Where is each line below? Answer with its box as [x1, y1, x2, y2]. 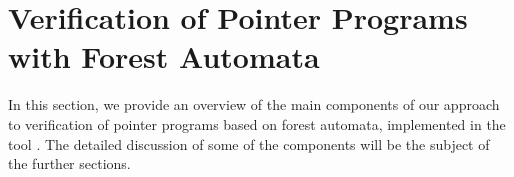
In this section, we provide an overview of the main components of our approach [8, 94, 500, 115]
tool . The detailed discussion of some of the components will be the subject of [8, 133, 490, 154]
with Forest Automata [8, 36, 320, 77]
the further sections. [8, 153, 131, 174]
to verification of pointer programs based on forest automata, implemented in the [8, 113, 506, 134]
